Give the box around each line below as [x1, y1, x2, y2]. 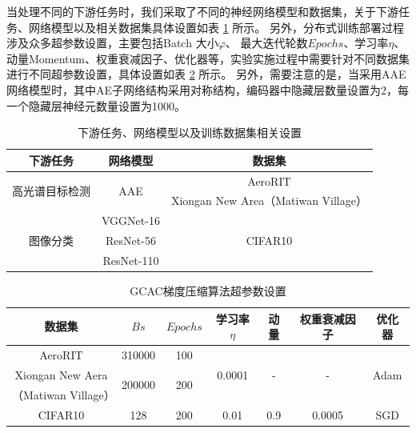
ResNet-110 [102, 251, 159, 268]
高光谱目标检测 [12, 182, 90, 199]
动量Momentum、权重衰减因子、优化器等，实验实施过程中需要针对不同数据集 [6, 50, 410, 66]
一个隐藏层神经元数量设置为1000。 [6, 97, 186, 114]
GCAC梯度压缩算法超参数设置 [130, 283, 286, 299]
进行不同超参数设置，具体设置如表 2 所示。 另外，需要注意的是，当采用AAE [6, 66, 406, 82]
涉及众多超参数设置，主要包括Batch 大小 [6, 34, 218, 51]
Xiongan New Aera [14, 366, 108, 383]
